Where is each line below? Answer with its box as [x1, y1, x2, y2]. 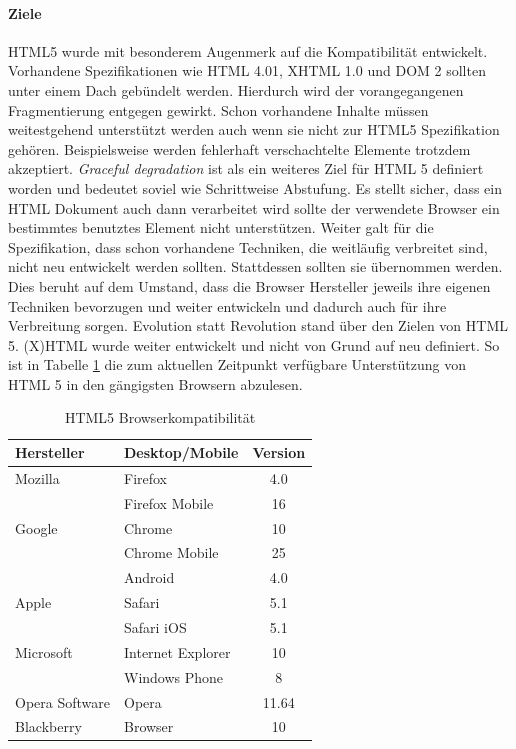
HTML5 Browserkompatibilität [64, 407, 256, 428]
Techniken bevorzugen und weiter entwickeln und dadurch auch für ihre [8, 295, 447, 316]
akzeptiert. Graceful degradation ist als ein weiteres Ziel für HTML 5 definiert [8, 158, 484, 179]
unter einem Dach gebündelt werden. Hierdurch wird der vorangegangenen [8, 79, 464, 100]
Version [252, 442, 306, 463]
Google [15, 517, 58, 538]
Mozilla [15, 467, 60, 488]
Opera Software [15, 691, 110, 712]
